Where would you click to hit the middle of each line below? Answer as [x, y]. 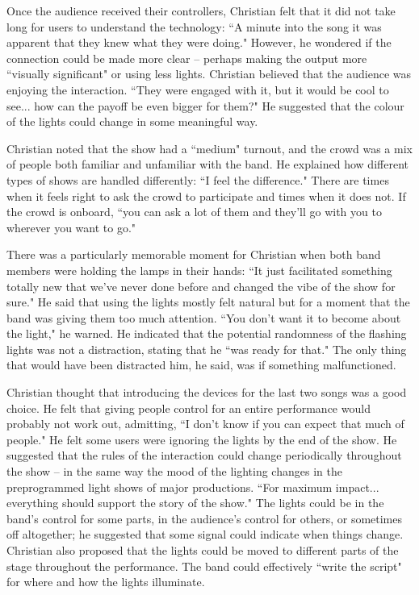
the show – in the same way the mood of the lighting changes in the [174, 471]
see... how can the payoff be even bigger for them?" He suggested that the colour [205, 105]
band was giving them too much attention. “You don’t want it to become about [204, 317]
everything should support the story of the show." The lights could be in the [195, 503]
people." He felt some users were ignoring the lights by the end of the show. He [202, 439]
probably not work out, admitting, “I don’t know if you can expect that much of [205, 424]
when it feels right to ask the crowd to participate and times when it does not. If [206, 196]
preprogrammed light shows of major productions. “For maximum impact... [193, 487]
